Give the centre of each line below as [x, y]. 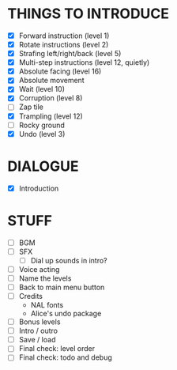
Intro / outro [38, 331]
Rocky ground [41, 125]
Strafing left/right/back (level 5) [70, 54]
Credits [31, 296]
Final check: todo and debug [65, 357]
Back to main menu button [62, 287]
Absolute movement [51, 81]
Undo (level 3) [42, 134]
